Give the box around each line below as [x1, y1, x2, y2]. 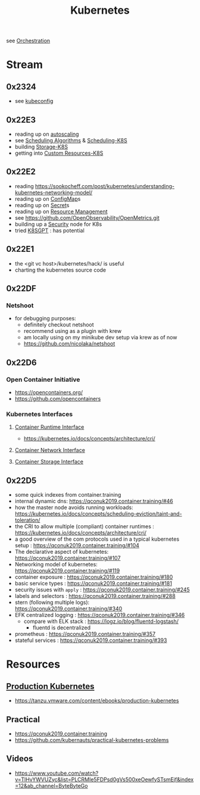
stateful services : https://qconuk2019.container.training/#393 [14, 637, 167, 644]
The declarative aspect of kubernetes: [14, 548, 109, 556]
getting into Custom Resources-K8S [14, 149, 104, 157]
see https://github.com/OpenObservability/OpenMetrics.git [14, 214, 160, 221]
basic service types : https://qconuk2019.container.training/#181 [14, 580, 173, 587]
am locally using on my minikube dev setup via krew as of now [23, 334, 177, 341]
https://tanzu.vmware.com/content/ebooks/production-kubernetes [14, 697, 179, 704]
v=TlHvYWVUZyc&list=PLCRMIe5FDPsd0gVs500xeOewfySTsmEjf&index [14, 775, 194, 783]
